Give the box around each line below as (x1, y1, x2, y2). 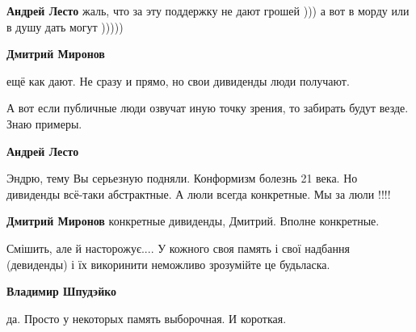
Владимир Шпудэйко (6, 283, 117, 300)
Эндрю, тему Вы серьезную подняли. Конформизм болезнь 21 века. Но (6, 170, 358, 187)
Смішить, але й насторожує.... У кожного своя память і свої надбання (6, 239, 350, 256)
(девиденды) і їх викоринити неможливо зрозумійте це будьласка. (6, 255, 330, 272)
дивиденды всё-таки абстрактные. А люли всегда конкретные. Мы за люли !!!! (6, 185, 391, 202)
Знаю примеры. (6, 115, 82, 132)
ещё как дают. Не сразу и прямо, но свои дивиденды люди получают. (6, 72, 350, 89)
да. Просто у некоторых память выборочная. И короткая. (6, 309, 287, 326)
